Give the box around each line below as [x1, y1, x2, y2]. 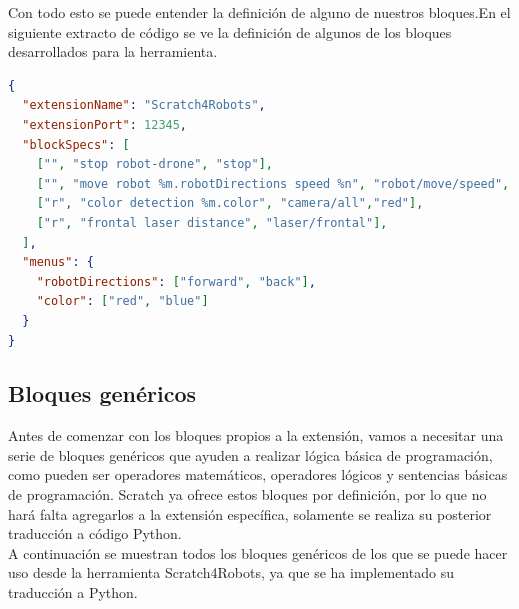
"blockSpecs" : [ [22, 137, 130, 152]
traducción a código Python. [8, 523, 182, 544]
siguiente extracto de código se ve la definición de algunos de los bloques [8, 21, 452, 42]
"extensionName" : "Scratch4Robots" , [22, 98, 266, 113]
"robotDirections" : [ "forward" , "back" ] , [36, 274, 316, 289]
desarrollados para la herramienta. [8, 41, 218, 62]
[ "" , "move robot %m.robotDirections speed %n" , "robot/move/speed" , [36, 176, 510, 191]
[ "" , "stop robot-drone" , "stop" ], [36, 157, 273, 172]
